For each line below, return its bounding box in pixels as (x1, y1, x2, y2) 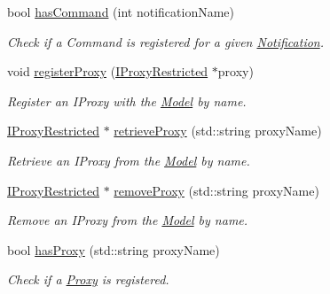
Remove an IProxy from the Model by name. (7, 211, 248, 229)
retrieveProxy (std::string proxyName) (114, 121, 322, 140)
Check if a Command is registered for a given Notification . (7, 32, 325, 50)
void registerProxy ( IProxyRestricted (7, 62, 208, 81)
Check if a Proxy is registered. (7, 270, 169, 289)
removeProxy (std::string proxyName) (114, 181, 319, 199)
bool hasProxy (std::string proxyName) (7, 240, 220, 259)
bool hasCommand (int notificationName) (7, 3, 235, 20)
